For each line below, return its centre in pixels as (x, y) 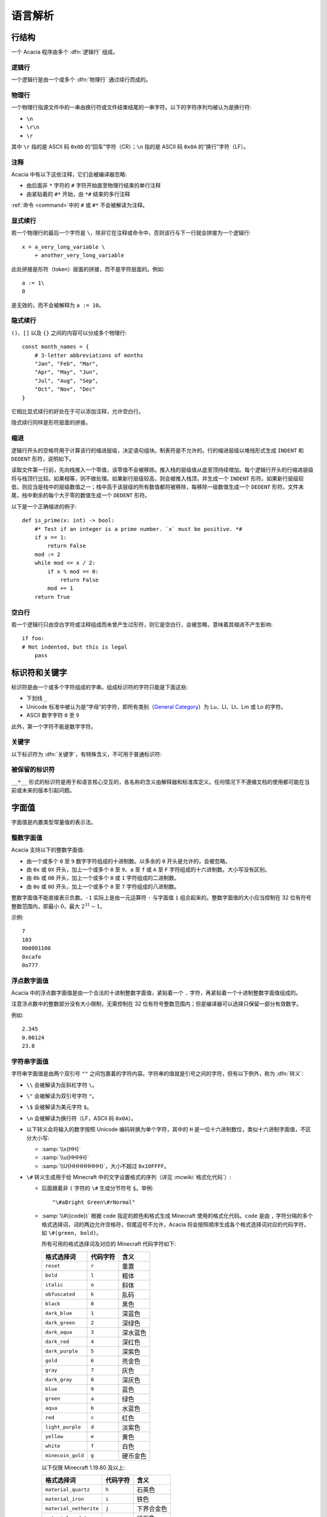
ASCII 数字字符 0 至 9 (53, 715)
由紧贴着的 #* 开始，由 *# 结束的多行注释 (78, 194)
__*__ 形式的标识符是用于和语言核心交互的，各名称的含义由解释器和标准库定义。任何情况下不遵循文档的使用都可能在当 (160, 782)
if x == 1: (51, 538)
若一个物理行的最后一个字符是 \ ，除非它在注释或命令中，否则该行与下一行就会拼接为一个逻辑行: (131, 233)
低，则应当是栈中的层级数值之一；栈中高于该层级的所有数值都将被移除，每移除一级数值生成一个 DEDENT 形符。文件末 (157, 487)
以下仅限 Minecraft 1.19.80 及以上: (83, 1467)
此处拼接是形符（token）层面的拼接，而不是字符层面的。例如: (88, 269)
